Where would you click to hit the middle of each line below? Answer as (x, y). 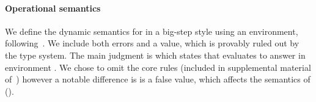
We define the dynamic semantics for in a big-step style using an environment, (152, 31)
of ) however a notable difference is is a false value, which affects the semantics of (158, 79)
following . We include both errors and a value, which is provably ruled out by (152, 43)
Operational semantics (53, 8)
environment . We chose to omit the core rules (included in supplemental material (158, 67)
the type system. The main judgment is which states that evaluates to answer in (155, 55)
